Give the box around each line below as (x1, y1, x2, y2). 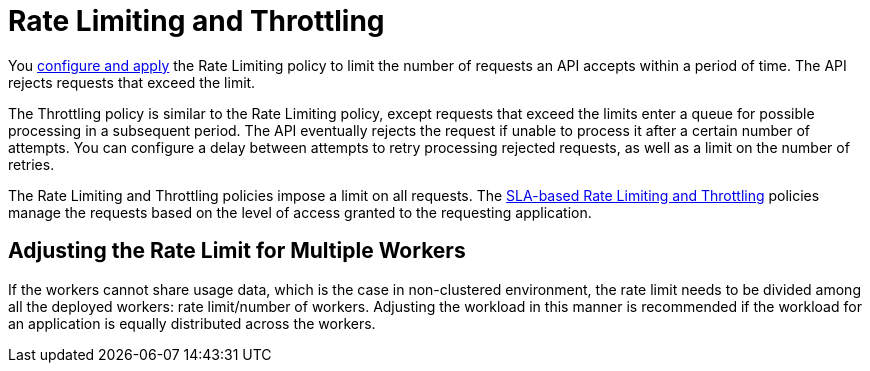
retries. (8, 155, 55, 173)
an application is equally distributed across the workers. (8, 314, 376, 332)
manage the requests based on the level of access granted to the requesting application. (8, 203, 592, 221)
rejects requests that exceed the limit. (8, 73, 256, 91)
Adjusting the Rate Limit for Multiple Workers (8, 238, 466, 264)
